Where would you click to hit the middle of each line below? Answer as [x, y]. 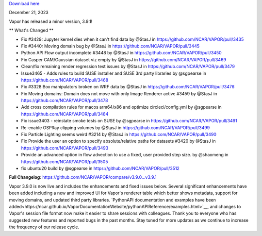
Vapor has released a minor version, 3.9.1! [51, 21]
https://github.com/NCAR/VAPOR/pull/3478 [65, 101]
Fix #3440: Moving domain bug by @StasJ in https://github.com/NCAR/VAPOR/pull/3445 [110, 46]
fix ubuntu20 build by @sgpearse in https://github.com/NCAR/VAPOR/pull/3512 [100, 168]
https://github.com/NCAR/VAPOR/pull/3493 [65, 148]
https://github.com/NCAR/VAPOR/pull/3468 [65, 80]
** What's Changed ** [31, 30]
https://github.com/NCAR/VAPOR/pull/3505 [65, 161]
